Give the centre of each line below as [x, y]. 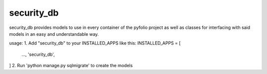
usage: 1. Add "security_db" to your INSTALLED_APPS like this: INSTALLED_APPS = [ [95, 43]
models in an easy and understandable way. [54, 34]
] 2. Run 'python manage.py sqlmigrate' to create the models [71, 66]
